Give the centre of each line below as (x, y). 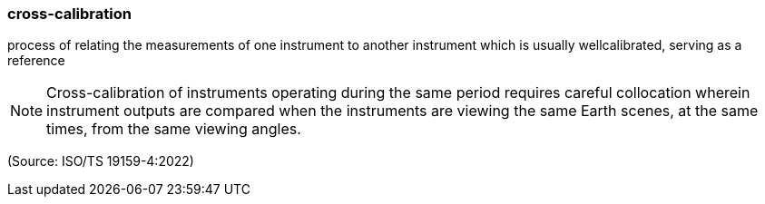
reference (36, 61)
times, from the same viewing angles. (174, 129)
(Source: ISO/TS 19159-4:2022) (101, 161)
